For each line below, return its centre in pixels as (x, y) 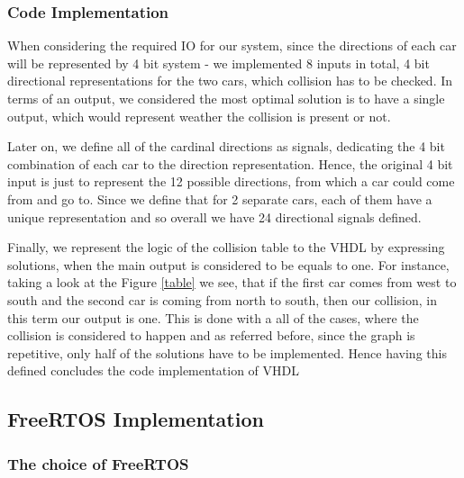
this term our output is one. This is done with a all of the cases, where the (213, 317)
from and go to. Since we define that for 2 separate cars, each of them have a (220, 198)
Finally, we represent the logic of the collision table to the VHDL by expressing (226, 247)
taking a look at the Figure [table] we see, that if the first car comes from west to (232, 282)
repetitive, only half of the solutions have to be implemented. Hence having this (227, 352)
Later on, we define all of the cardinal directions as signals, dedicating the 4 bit (226, 146)
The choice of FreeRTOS (98, 463)
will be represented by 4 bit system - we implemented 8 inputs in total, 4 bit (218, 63)
